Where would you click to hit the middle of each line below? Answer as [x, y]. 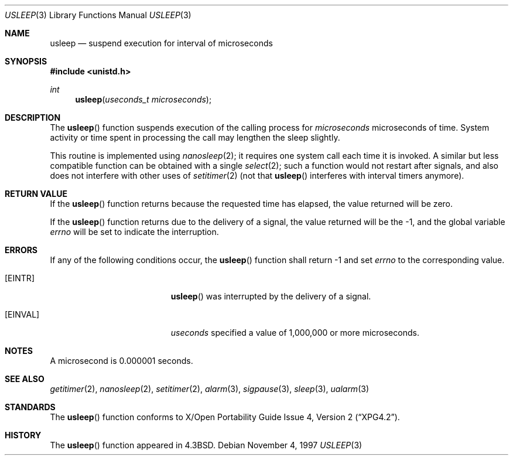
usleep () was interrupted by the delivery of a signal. [271, 296]
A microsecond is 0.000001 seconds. [122, 361]
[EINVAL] [22, 314]
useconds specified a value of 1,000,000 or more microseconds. [295, 333]
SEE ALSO [25, 379]
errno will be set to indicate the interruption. [134, 232]
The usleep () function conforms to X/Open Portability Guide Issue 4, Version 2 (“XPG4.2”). [225, 417]
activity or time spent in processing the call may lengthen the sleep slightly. [195, 137]
